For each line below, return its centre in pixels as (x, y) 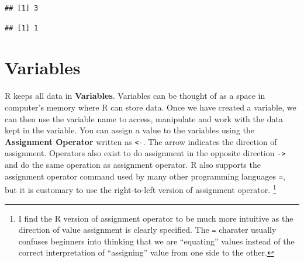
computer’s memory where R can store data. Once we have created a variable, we (151, 107)
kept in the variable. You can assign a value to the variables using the (129, 130)
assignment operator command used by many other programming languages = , (145, 176)
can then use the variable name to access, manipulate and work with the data (144, 118)
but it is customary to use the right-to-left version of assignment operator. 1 (141, 189)
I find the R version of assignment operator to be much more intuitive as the (156, 218)
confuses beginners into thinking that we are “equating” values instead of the (156, 241)
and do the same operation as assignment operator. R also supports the (133, 164)
